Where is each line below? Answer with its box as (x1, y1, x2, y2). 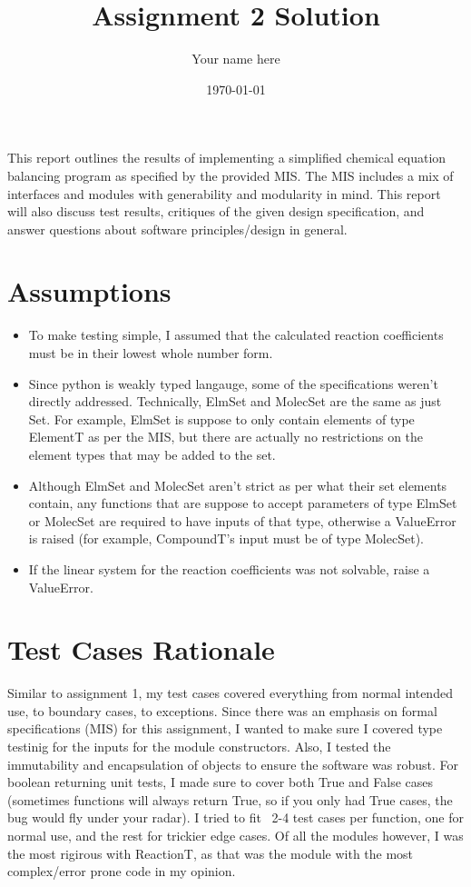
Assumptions (7, 273, 172, 310)
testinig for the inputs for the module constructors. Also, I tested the (7, 737, 391, 756)
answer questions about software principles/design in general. (7, 219, 348, 238)
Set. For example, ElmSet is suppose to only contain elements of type (28, 409, 415, 428)
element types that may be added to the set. (28, 444, 276, 463)
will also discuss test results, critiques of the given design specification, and (7, 202, 425, 221)
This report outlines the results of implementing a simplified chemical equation (7, 148, 446, 167)
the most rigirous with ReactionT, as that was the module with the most (7, 843, 414, 862)
